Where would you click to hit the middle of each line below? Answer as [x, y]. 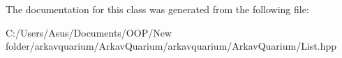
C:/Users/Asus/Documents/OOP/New [89, 32]
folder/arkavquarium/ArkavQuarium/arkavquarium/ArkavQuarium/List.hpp [171, 46]
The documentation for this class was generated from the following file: [157, 9]
